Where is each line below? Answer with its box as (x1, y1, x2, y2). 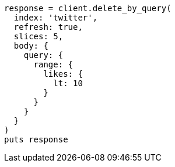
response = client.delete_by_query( (4, 4, 171, 13)
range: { (33, 60, 73, 69)
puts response (4, 135, 68, 144)
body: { (13, 41, 48, 50)
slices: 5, (13, 32, 64, 41)
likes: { (43, 69, 83, 79)
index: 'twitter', (13, 13, 98, 22)
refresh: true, (13, 22, 83, 32)
